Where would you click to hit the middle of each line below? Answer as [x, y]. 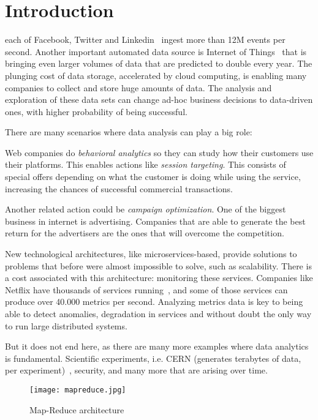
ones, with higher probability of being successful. [96, 111]
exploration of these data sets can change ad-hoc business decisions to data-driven [159, 99]
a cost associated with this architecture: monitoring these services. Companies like [159, 278]
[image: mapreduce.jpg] [78, 390]
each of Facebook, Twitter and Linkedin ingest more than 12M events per [145, 39]
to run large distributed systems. [66, 325]
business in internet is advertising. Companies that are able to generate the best [155, 221]
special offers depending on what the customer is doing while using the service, [153, 177]
